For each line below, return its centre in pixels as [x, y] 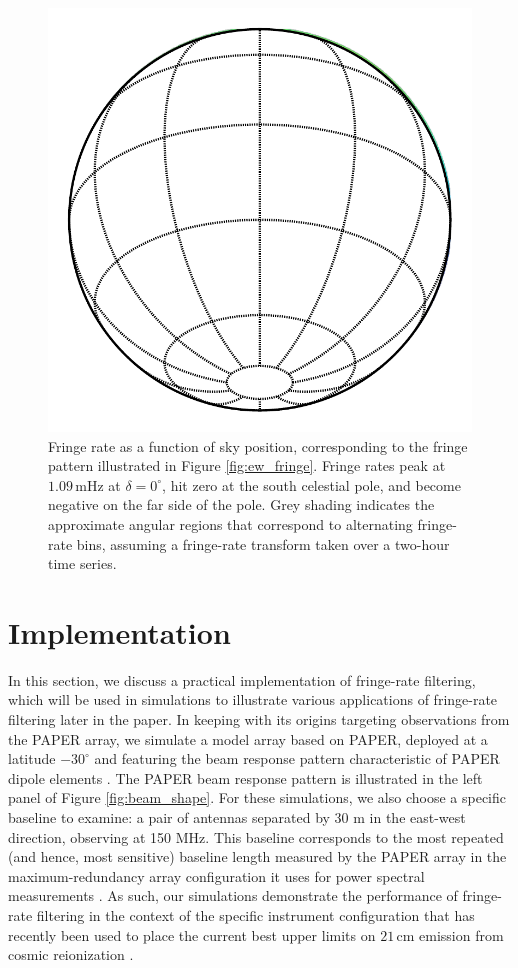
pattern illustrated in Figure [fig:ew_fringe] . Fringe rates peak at [247, 465]
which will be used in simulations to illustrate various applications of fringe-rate [253, 699]
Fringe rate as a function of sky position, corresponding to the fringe [258, 445]
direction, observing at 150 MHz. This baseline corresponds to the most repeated [256, 836]
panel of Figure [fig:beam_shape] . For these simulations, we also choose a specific [257, 797]
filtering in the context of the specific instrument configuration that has [255, 915]
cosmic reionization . [71, 954]
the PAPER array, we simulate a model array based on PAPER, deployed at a [248, 738]
